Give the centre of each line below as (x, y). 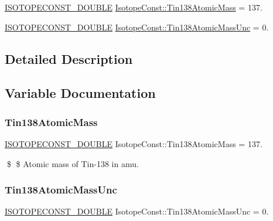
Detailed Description (69, 58)
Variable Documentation (80, 93)
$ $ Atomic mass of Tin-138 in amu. (73, 163)
